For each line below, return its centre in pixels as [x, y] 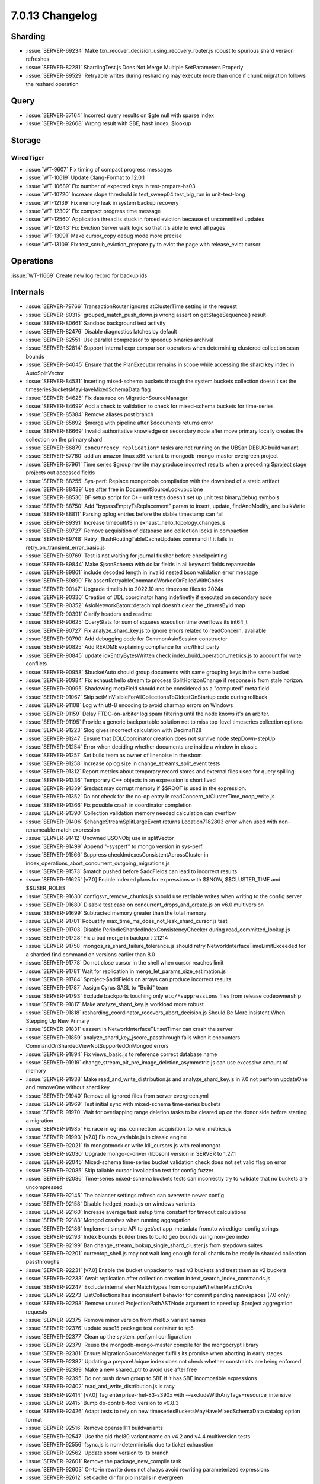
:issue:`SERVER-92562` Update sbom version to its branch [97, 1453]
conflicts [36, 664]
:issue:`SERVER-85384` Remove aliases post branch [90, 414]
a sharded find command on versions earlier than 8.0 [90, 954]
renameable [40, 830]
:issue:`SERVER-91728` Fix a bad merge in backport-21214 [97, 938]
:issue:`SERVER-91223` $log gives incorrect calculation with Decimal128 [114, 730]
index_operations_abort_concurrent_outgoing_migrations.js [98, 863]
